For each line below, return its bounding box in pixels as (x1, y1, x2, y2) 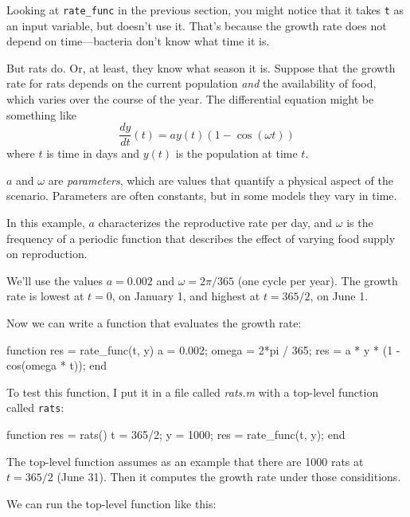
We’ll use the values (6, 272, 103, 288)
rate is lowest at (6, 288, 84, 304)
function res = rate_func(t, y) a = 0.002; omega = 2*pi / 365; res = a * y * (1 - (6, 341, 400, 358)
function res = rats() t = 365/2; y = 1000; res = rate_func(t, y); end (6, 426, 346, 443)
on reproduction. (6, 245, 88, 262)
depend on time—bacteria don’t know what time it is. (6, 33, 270, 49)
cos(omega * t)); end (6, 357, 107, 374)
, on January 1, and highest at (111, 288, 260, 304)
